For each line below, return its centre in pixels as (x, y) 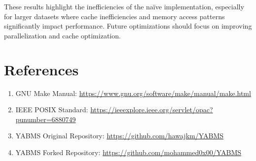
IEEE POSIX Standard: (52, 110)
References (41, 69)
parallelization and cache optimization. (62, 35)
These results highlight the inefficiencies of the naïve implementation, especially (124, 6)
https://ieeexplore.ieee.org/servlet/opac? (152, 110)
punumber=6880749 (46, 119)
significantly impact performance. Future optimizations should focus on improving (128, 26)
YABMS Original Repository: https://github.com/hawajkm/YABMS (120, 136)
